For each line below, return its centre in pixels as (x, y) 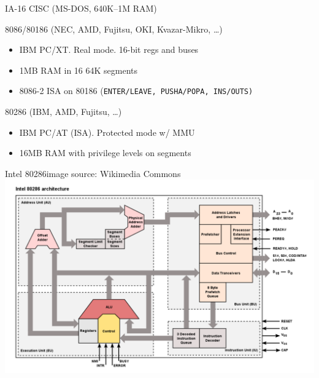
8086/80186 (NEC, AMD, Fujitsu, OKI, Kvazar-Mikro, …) (114, 29)
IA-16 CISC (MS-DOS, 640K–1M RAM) (81, 8)
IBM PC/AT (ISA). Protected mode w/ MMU (107, 132)
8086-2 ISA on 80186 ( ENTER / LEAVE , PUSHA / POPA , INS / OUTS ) (136, 91)
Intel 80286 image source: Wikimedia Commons (93, 173)
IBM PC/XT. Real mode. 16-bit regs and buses (109, 49)
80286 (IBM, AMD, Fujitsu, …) (63, 112)
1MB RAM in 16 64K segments (79, 70)
